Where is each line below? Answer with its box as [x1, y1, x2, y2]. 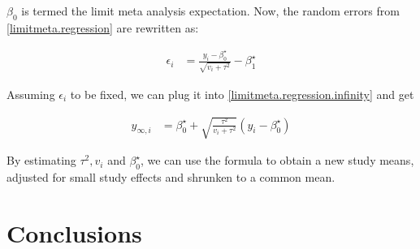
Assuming [6, 85, 55, 102]
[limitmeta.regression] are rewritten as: [6, 19, 199, 36]
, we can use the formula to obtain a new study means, [141, 152, 414, 169]
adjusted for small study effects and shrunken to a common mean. [6, 168, 336, 185]
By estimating [6, 152, 76, 169]
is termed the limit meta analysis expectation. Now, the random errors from [21, 2, 400, 19]
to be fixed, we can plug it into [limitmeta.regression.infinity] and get [70, 85, 414, 102]
